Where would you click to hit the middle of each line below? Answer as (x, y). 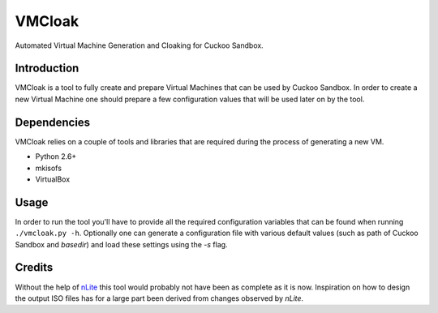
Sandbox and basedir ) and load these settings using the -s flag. (121, 244)
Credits (34, 268)
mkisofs (49, 168)
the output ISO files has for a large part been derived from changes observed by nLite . (159, 298)
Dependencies (53, 122)
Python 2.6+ (56, 156)
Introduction (47, 69)
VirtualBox (53, 179)
